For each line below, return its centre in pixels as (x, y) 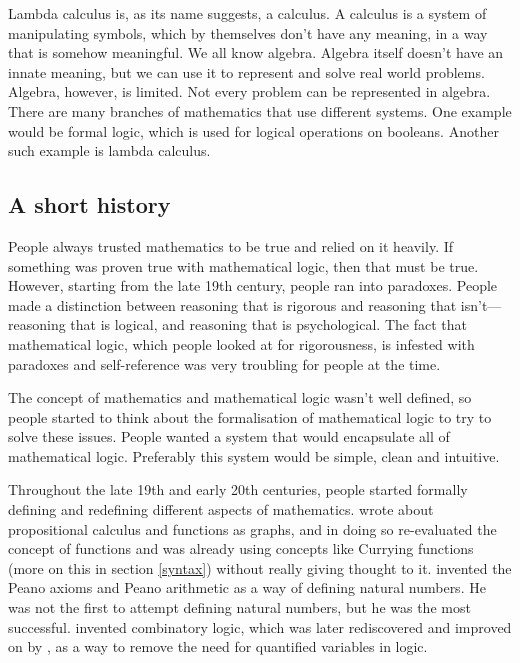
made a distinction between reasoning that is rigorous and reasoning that (232, 304)
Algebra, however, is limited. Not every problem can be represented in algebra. (249, 91)
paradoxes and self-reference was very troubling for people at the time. (224, 363)
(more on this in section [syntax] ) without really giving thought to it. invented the (260, 567)
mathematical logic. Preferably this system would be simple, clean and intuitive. (254, 455)
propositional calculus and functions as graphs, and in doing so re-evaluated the (252, 528)
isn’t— (481, 304)
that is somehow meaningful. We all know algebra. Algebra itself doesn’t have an (256, 52)
